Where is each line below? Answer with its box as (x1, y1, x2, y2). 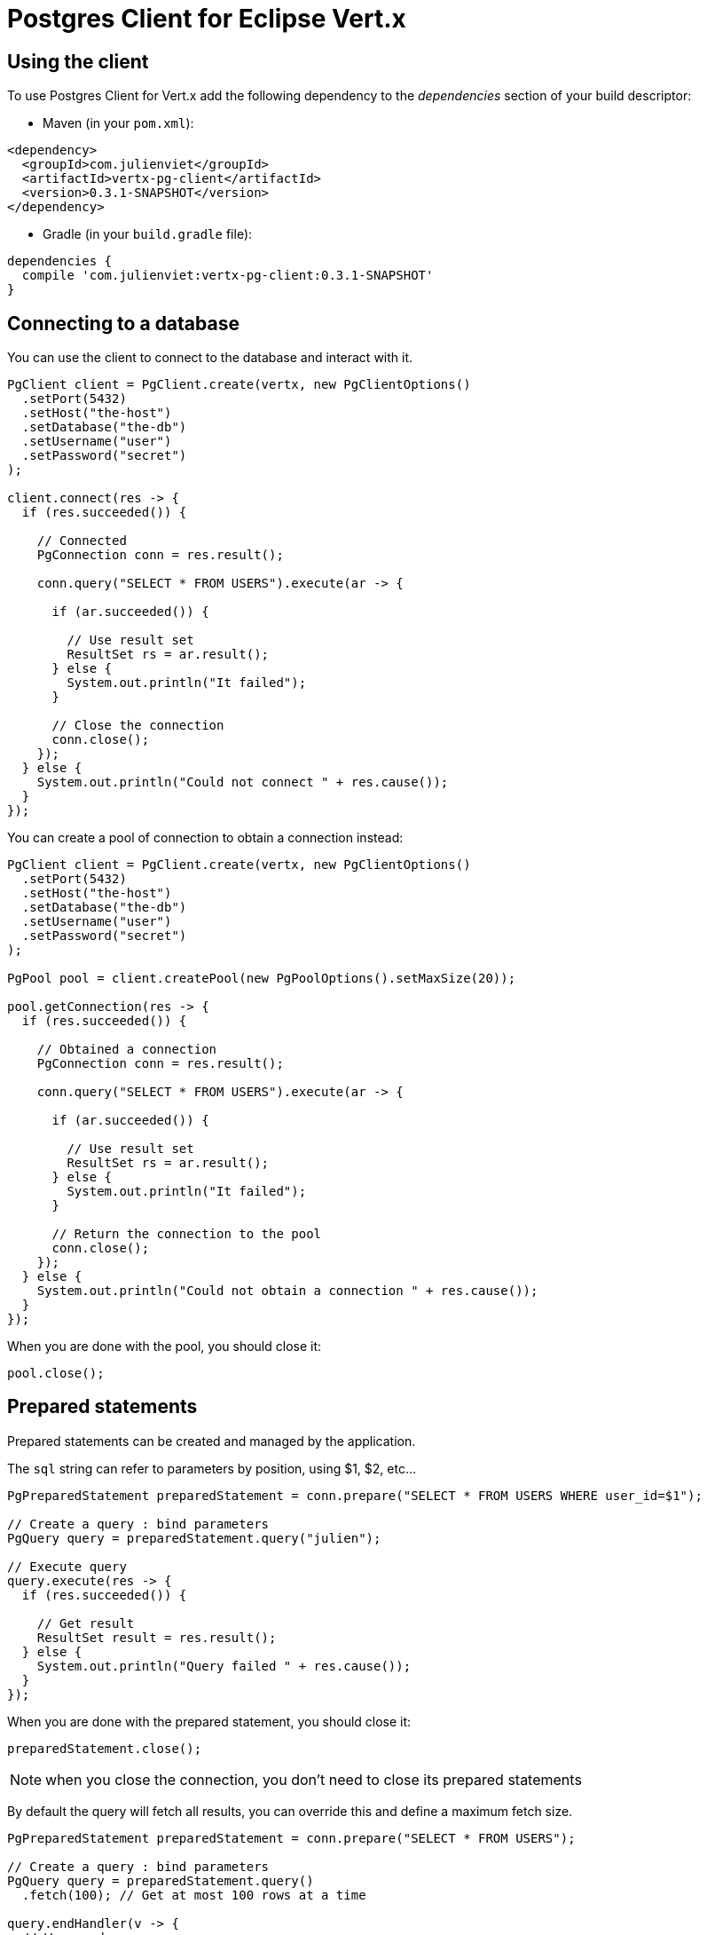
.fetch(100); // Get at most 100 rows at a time (21, 1887, 366, 1902)
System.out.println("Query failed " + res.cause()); (36, 1658, 412, 1673)
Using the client (7, 50, 149, 73)
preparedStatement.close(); (7, 1741, 202, 1756)
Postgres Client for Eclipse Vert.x (7, 4, 406, 34)
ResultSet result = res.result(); (36, 1630, 277, 1645)
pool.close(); (7, 1366, 105, 1381)
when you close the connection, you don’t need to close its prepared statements (45, 1770, 582, 1789)
